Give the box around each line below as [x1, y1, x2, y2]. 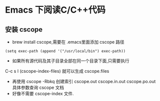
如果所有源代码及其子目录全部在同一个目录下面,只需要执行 [12, 58, 130, 64]
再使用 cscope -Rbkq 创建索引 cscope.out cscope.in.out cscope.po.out [12, 79, 156, 84]
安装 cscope [5, 25, 43, 34]
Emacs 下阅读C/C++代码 [5, 4, 106, 16]
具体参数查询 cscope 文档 [12, 84, 65, 90]
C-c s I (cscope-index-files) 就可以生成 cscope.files [5, 68, 109, 74]
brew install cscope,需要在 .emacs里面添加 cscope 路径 [12, 39, 125, 45]
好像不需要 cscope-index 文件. [12, 91, 74, 96]
